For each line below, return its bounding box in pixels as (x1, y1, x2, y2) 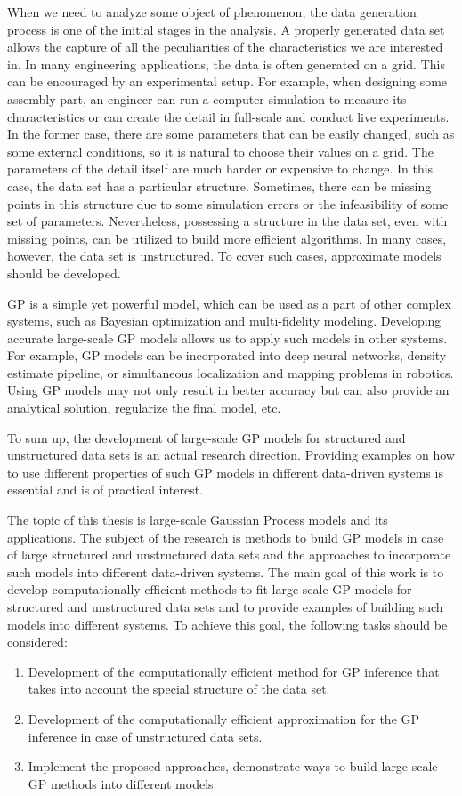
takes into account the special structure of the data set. (28, 679, 330, 698)
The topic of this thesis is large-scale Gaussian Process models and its (7, 511, 388, 529)
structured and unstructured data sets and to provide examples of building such (7, 598, 443, 615)
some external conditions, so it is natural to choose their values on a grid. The (7, 141, 434, 160)
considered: (7, 632, 68, 651)
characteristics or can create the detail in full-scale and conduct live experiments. (7, 107, 450, 125)
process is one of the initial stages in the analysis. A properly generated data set (7, 20, 445, 38)
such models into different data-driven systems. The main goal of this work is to (7, 562, 444, 581)
